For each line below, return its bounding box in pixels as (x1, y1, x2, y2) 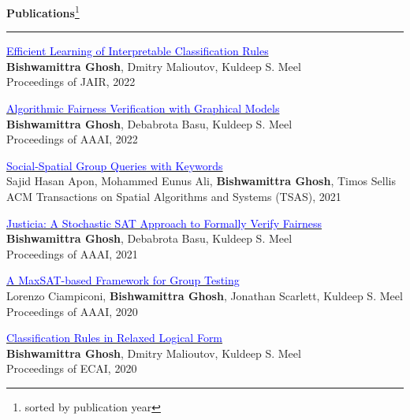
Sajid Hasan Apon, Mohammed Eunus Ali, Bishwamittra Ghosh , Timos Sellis (6, 173, 396, 189)
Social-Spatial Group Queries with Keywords (6, 157, 223, 173)
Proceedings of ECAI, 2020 (6, 360, 137, 377)
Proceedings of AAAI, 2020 (6, 303, 138, 319)
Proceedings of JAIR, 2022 (6, 73, 136, 90)
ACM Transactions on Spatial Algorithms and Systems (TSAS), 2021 (6, 188, 341, 204)
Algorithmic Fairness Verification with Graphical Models (6, 100, 280, 117)
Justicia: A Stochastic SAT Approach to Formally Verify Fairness (6, 214, 322, 231)
